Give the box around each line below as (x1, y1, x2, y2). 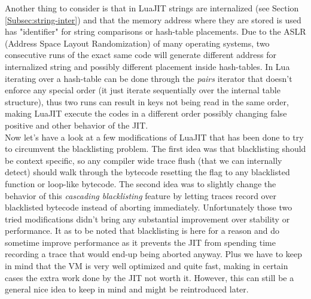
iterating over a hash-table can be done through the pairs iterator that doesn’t (5, 72, 292, 84)
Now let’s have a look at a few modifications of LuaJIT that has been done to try (5, 130, 304, 143)
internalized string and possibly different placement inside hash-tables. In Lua (5, 60, 290, 72)
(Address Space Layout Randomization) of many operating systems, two (5, 36, 270, 49)
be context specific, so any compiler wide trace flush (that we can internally (5, 154, 282, 166)
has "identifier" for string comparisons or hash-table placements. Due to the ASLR (5, 25, 306, 38)
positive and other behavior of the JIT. (5, 118, 148, 131)
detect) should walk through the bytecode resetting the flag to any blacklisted (5, 166, 290, 178)
